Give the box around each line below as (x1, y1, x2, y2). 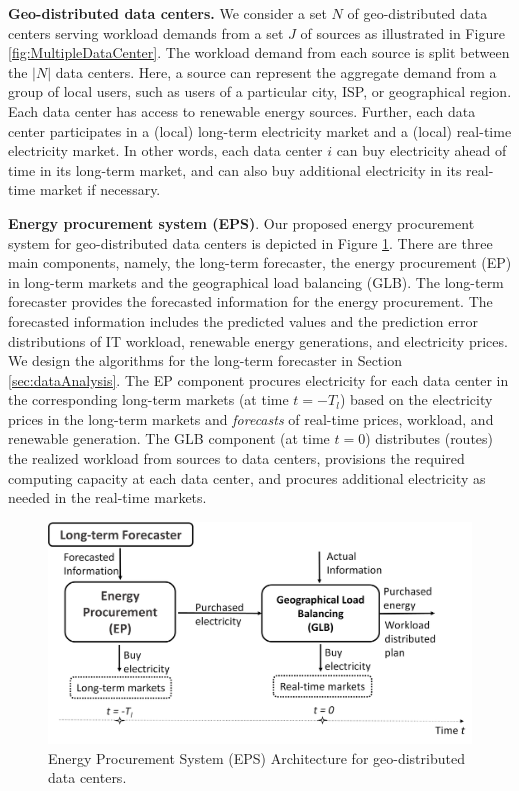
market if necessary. (39, 179, 161, 200)
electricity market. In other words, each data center (8, 140, 323, 161)
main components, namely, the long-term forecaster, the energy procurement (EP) (8, 252, 512, 273)
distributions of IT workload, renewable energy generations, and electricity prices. (8, 330, 508, 351)
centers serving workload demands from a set (8, 22, 284, 43)
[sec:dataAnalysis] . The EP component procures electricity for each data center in (8, 369, 509, 390)
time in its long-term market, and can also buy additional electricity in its (8, 159, 462, 180)
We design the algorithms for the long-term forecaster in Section (8, 350, 402, 371)
